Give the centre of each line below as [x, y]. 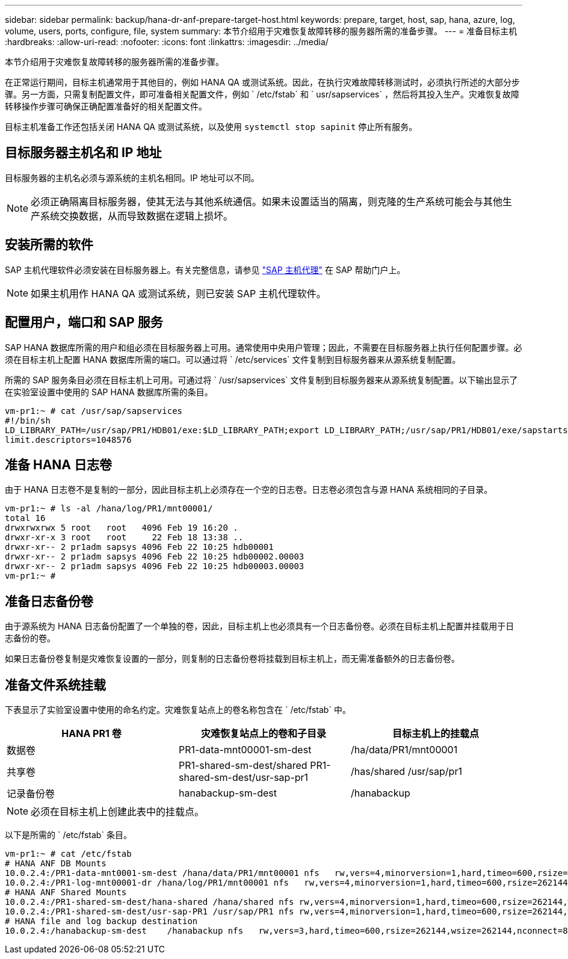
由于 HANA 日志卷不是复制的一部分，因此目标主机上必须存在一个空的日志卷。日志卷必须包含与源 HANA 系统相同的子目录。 [249, 490]
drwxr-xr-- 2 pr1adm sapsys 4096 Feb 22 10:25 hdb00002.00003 [155, 557]
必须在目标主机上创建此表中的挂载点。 [118, 812]
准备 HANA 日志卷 [58, 464]
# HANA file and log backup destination [101, 921]
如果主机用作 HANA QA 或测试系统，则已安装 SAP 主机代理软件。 [178, 293]
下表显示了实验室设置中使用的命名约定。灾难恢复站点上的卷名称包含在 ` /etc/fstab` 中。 [178, 710]
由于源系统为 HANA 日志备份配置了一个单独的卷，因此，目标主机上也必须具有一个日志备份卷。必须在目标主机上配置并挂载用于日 [260, 626]
